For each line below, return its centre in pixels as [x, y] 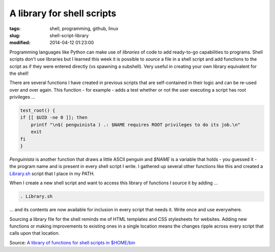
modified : [20, 43]
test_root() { [38, 110]
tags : [15, 29]
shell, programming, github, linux [84, 29]
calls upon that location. [35, 233]
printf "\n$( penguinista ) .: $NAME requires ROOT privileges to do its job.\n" [135, 124]
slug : [15, 35]
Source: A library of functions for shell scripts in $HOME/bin [72, 242]
